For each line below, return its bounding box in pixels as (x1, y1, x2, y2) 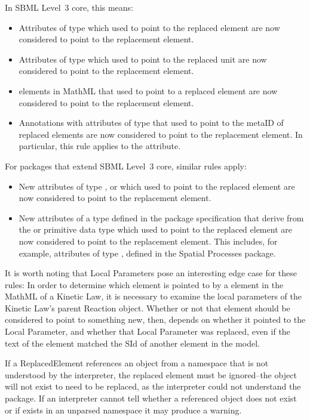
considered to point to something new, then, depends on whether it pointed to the (5, 313, 306, 326)
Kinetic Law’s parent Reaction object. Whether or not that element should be (5, 301, 290, 314)
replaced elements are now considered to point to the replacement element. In (19, 128, 303, 140)
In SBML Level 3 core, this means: (5, 1, 134, 13)
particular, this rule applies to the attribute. (19, 140, 181, 152)
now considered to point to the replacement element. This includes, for (19, 234, 278, 247)
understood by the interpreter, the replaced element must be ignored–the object (5, 368, 297, 381)
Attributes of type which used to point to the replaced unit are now (19, 52, 267, 65)
